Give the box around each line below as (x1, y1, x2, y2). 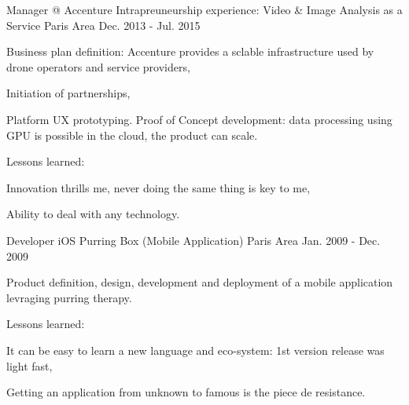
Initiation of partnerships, (6, 85, 131, 101)
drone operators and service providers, (6, 58, 190, 75)
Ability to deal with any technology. (6, 206, 180, 222)
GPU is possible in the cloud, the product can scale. (6, 126, 258, 143)
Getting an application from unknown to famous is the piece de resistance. (6, 384, 366, 400)
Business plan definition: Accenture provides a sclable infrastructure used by (6, 43, 374, 60)
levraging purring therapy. (6, 289, 132, 305)
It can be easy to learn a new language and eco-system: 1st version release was (6, 341, 385, 358)
